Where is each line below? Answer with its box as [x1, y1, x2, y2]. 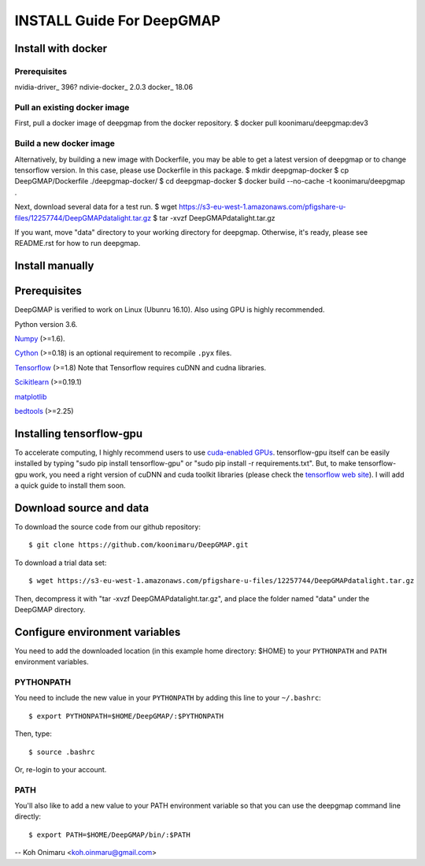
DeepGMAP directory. [14, 604, 86, 614]
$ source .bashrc [28, 747, 95, 756]
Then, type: [14, 729, 53, 738]
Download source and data [14, 501, 150, 515]
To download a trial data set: [14, 558, 107, 567]
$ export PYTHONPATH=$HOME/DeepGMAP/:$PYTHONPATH [28, 712, 224, 720]
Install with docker [14, 42, 108, 55]
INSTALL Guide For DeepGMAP [14, 12, 220, 29]
